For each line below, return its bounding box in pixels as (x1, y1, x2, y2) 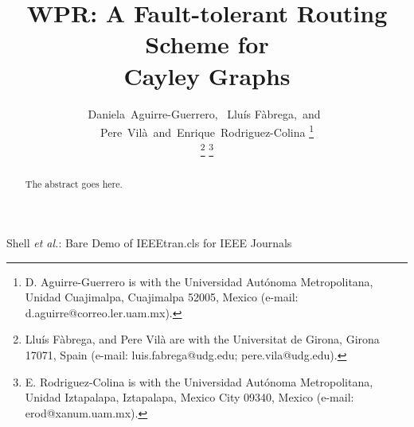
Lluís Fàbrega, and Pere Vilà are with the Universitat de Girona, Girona (25, 331, 380, 347)
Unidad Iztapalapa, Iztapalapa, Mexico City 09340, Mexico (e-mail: (25, 389, 354, 406)
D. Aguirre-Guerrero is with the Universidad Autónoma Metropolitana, (25, 273, 373, 289)
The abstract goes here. (25, 177, 123, 191)
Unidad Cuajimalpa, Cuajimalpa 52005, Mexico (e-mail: (25, 289, 299, 305)
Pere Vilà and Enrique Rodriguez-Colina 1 (100, 122, 314, 140)
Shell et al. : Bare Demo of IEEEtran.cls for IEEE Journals (6, 235, 292, 251)
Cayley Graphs (123, 59, 291, 91)
